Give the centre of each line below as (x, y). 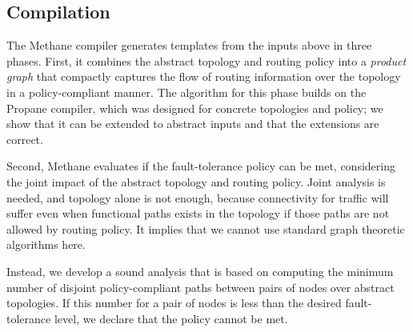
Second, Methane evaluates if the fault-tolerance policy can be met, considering (201, 166)
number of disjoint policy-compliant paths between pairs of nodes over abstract (200, 287)
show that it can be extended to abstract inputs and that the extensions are (193, 124)
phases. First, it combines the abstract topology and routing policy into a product (206, 60)
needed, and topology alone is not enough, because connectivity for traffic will (198, 197)
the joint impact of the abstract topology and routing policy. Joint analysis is (196, 181)
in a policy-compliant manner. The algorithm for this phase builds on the (186, 92)
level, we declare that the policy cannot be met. (171, 318)
